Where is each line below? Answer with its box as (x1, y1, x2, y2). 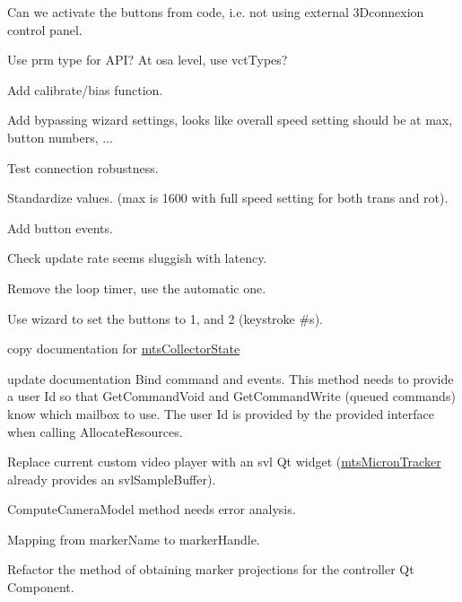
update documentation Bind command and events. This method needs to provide (7, 369, 454, 388)
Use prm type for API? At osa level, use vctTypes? (7, 50, 288, 69)
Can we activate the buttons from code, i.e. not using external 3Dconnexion (7, 3, 424, 21)
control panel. (7, 20, 83, 39)
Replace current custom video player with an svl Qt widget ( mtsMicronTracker (7, 452, 441, 471)
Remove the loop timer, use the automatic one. (7, 278, 266, 297)
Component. (7, 578, 74, 597)
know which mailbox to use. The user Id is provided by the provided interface (7, 404, 434, 423)
